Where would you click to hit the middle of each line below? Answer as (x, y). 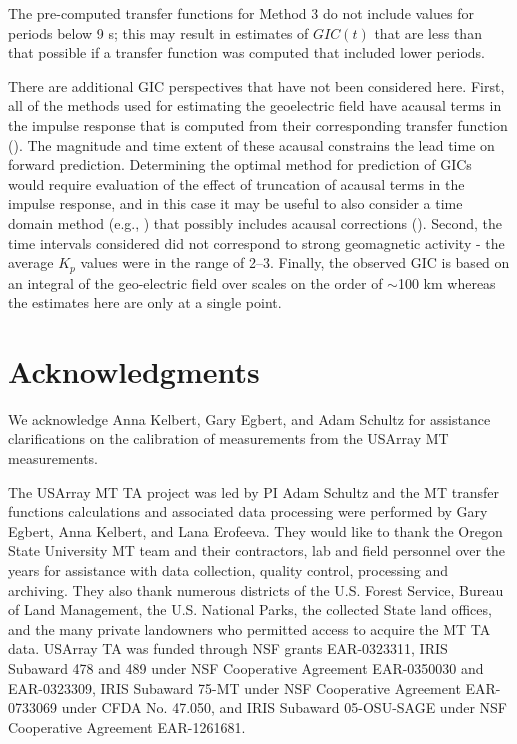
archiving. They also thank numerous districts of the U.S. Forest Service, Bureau (256, 589)
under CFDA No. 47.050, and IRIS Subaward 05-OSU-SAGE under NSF (284, 707)
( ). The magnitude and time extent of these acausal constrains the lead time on (251, 144)
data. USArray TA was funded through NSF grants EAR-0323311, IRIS (228, 648)
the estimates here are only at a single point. (145, 302)
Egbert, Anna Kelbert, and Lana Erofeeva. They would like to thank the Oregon (255, 530)
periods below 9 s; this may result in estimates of (158, 32)
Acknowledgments (134, 370)
